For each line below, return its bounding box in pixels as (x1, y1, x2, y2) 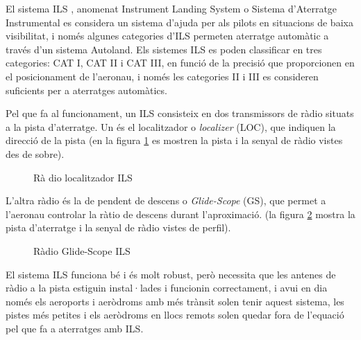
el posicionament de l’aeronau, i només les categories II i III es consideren (6, 69, 319, 83)
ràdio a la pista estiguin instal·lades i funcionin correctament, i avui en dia (6, 280, 328, 295)
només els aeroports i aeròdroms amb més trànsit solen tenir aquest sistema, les (6, 294, 344, 308)
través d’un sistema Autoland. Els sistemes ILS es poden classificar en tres (6, 42, 322, 56)
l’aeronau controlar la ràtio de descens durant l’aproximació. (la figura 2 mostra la (6, 206, 355, 221)
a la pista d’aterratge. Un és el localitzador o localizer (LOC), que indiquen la (6, 119, 336, 134)
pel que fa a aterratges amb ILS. (6, 321, 144, 335)
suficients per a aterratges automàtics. (6, 82, 167, 97)
